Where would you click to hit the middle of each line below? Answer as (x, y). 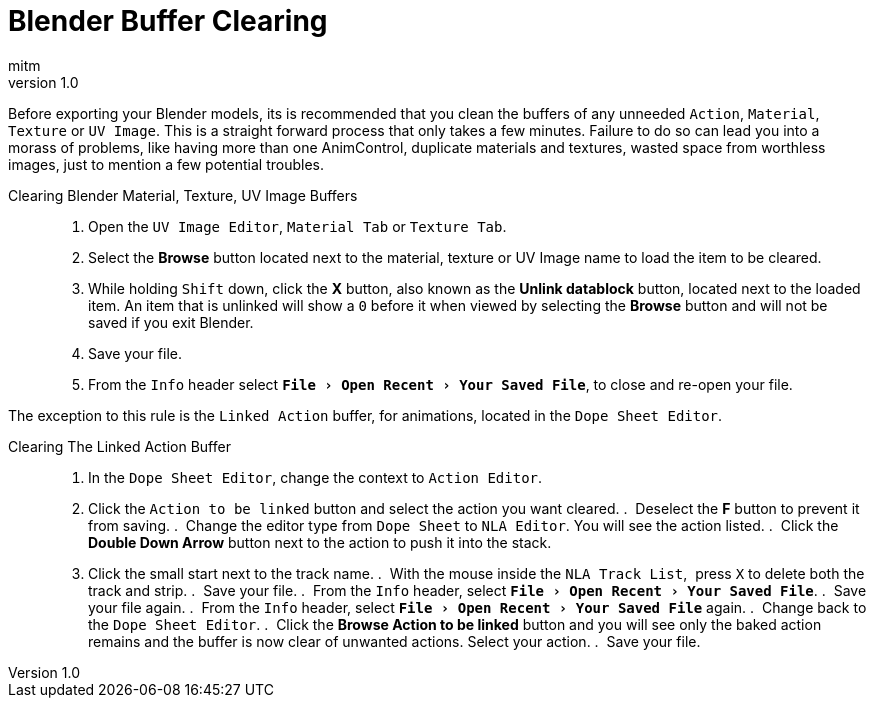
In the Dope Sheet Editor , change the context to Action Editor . (315, 477)
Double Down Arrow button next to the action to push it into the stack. (320, 542)
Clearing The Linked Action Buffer (119, 446)
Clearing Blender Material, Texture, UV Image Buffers (183, 195)
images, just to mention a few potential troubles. (166, 164)
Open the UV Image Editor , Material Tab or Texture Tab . (297, 226)
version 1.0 (43, 82)
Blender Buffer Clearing (168, 21)
